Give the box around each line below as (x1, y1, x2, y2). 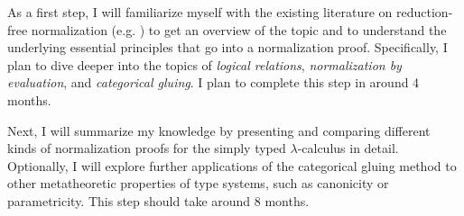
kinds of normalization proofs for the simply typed (7, 139, 286, 157)
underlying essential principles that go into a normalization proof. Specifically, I (7, 38, 448, 57)
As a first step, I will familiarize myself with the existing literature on (7, 3, 393, 21)
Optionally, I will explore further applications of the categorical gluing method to (7, 156, 457, 175)
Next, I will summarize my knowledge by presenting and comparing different (7, 121, 431, 139)
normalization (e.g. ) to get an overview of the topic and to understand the (31, 20, 447, 39)
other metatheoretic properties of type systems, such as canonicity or (7, 174, 389, 193)
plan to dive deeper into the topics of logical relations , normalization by (7, 55, 402, 74)
